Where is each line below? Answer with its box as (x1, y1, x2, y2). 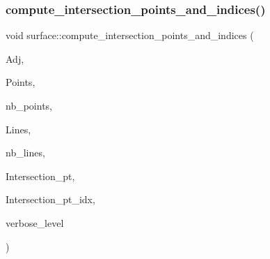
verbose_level (6, 215, 64, 230)
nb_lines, (6, 145, 45, 160)
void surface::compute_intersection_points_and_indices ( (6, 28, 254, 43)
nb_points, (6, 98, 52, 112)
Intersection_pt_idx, (6, 192, 95, 207)
